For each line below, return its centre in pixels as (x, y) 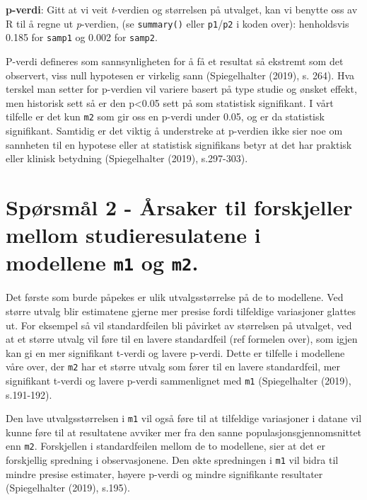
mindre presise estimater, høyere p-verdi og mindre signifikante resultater (164, 473)
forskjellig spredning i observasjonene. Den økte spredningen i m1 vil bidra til (172, 460)
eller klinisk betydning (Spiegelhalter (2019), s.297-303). (127, 158)
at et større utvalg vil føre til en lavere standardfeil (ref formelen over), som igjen (182, 339)
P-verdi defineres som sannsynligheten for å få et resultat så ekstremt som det (175, 61)
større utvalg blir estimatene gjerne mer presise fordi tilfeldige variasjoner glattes (181, 311)
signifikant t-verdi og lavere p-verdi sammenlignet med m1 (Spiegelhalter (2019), (179, 380)
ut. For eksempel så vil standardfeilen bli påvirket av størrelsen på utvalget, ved (179, 325)
